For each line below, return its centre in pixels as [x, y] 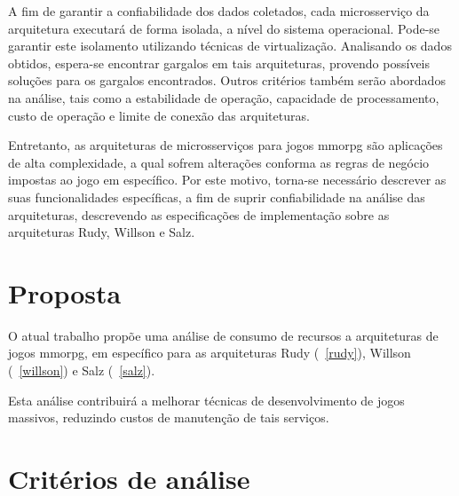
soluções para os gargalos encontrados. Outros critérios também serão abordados [227, 80]
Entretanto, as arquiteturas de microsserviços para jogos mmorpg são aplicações [226, 145]
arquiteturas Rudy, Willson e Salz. [102, 232]
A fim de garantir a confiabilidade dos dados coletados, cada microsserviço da [219, 11]
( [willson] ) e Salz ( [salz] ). [82, 370]
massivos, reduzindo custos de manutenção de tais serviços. [169, 417]
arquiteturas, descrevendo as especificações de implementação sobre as [199, 214]
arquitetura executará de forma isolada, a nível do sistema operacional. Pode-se [224, 28]
